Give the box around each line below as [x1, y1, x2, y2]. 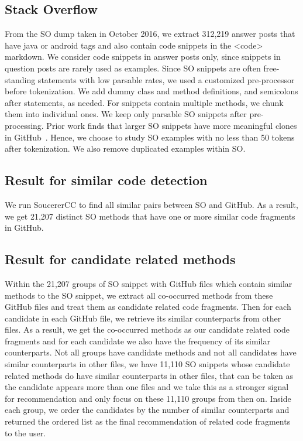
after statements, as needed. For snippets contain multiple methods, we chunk [5, 96, 284, 108]
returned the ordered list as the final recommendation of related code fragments [5, 415, 291, 428]
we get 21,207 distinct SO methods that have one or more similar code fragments [5, 210, 295, 222]
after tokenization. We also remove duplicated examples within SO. [5, 142, 246, 155]
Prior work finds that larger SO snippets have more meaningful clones [46, 119, 297, 131]
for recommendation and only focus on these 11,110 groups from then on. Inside [5, 392, 291, 404]
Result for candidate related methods [5, 250, 236, 268]
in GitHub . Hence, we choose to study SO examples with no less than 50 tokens [5, 131, 295, 143]
